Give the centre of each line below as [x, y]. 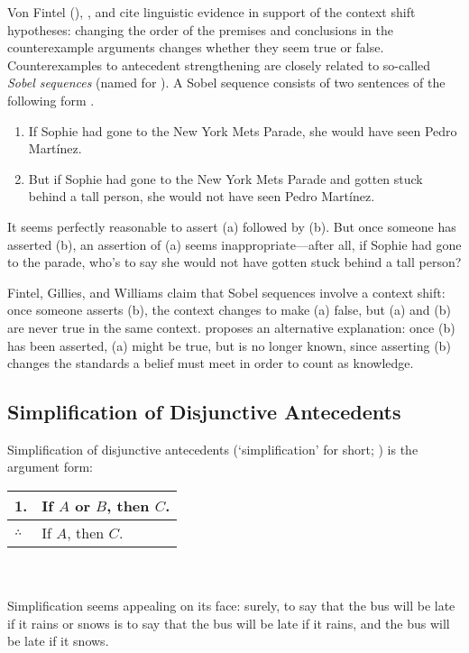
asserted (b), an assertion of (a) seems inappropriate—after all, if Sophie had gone [234, 244]
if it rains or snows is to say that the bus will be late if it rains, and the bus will [229, 623]
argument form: [50, 467]
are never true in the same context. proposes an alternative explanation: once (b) [231, 327]
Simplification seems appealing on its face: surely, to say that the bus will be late [231, 606]
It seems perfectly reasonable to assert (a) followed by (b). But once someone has [232, 226]
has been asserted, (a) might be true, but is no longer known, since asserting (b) [229, 345]
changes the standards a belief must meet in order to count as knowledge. [211, 363]
